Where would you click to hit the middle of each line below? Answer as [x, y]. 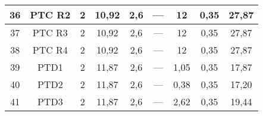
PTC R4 [50, 50]
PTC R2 [50, 15]
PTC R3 [50, 32]
